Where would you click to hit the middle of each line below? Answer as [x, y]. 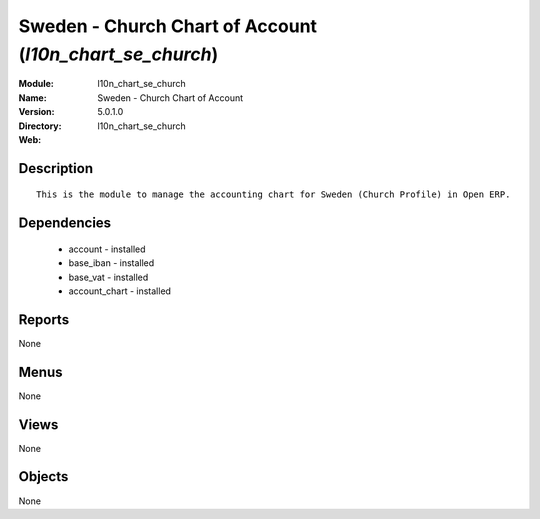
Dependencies [65, 223]
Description [56, 168]
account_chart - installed [120, 291]
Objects [43, 476]
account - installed [107, 249]
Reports [44, 319]
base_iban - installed [111, 263]
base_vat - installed [108, 277]
